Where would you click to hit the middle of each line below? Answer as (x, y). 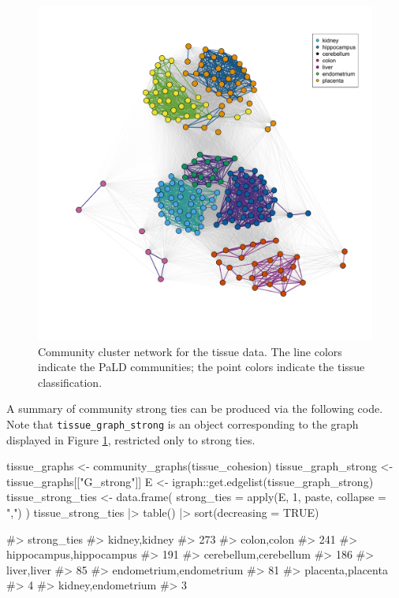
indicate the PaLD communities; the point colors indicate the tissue (201, 367)
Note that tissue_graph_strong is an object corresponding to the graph (183, 423)
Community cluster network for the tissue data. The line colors (190, 351)
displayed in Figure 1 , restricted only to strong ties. (131, 439)
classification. (70, 382)
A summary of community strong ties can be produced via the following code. (195, 409)
